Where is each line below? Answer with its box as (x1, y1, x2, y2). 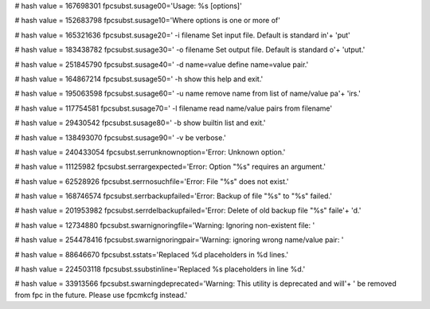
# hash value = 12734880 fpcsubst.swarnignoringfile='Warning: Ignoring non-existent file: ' (14, 220, 315, 230)
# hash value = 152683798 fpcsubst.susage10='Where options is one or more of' (14, 16, 280, 25)
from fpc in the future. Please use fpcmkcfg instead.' (14, 290, 188, 299)
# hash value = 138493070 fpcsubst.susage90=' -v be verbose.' (14, 132, 226, 143)
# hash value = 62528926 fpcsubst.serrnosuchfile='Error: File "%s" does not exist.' (14, 176, 289, 186)
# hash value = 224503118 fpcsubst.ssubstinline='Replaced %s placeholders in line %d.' (14, 264, 306, 274)
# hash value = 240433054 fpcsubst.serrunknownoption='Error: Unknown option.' (14, 147, 286, 157)
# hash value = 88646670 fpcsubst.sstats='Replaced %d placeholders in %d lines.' (14, 249, 289, 259)
